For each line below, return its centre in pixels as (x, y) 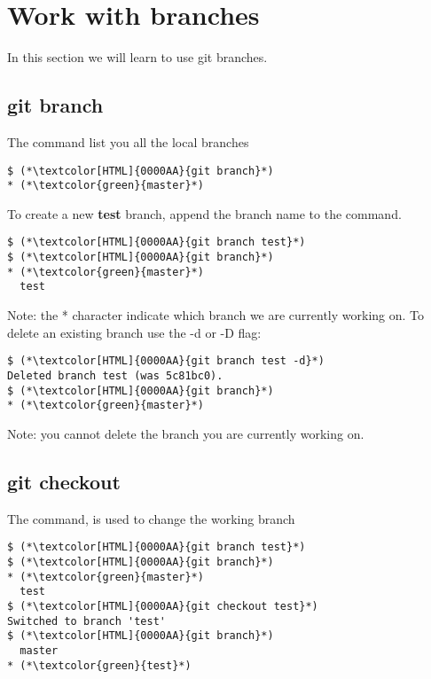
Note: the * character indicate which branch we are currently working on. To (216, 315)
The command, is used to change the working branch (151, 518)
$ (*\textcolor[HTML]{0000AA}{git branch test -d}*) (166, 361)
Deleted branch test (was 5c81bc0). (115, 375)
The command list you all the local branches (128, 141)
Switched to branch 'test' (86, 621)
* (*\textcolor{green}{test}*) (99, 665)
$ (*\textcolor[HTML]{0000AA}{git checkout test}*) (163, 606)
